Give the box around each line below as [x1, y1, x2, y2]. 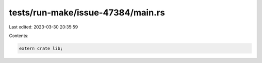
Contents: [9, 33, 29, 38]
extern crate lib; [19, 46, 63, 51]
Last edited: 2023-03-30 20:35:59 [9, 24, 78, 30]
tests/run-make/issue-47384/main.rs [9, 7, 165, 18]
